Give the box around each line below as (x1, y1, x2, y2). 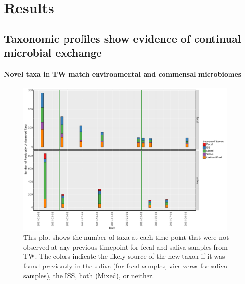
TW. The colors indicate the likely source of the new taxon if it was (23, 251, 225, 261)
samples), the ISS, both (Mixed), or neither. (23, 270, 154, 280)
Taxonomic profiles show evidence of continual (4, 31, 241, 46)
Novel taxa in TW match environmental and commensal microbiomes (4, 69, 242, 79)
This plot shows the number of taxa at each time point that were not (23, 232, 229, 242)
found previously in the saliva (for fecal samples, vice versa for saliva (23, 261, 228, 271)
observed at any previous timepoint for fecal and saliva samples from (23, 241, 228, 252)
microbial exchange (4, 45, 102, 60)
